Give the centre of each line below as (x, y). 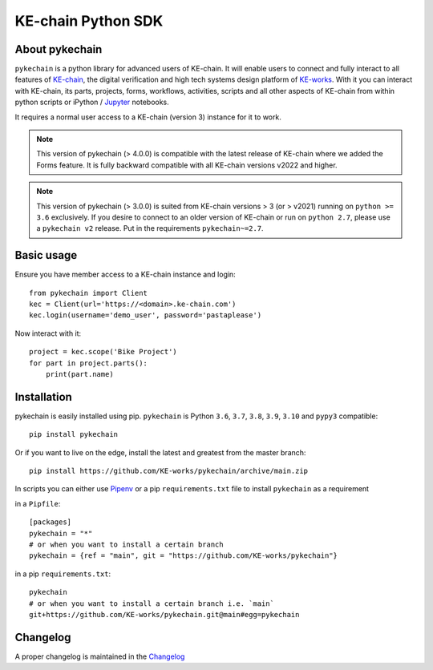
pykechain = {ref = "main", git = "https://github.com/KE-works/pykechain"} (184, 556)
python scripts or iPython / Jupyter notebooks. (92, 102)
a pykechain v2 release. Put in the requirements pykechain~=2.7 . (150, 228)
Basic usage (46, 255)
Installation (43, 397)
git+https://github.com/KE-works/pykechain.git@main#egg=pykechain (164, 614)
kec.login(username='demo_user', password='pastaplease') (146, 315)
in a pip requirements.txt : (63, 574)
